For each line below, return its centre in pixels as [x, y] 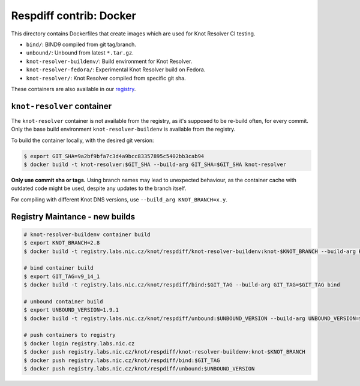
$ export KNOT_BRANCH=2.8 [62, 243]
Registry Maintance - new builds [73, 217]
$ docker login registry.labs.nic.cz [79, 343]
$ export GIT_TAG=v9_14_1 [62, 276]
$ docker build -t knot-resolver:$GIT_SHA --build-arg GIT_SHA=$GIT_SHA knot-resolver [155, 164]
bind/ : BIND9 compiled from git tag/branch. [81, 44]
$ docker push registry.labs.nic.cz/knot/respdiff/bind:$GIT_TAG [122, 360]
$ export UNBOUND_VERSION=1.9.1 [71, 310]
